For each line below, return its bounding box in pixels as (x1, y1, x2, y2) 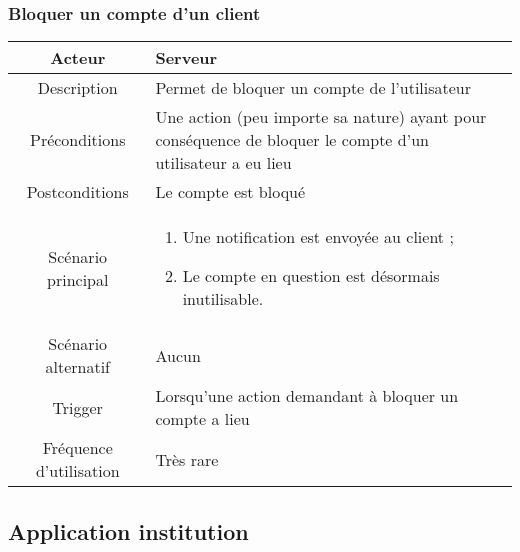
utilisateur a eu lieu (155, 151, 292, 175)
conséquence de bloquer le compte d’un (155, 128, 429, 152)
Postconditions (26, 180, 129, 204)
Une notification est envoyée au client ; (182, 225, 454, 249)
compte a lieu (155, 407, 250, 431)
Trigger (52, 395, 103, 419)
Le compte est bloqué (155, 180, 306, 204)
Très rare (155, 447, 219, 471)
